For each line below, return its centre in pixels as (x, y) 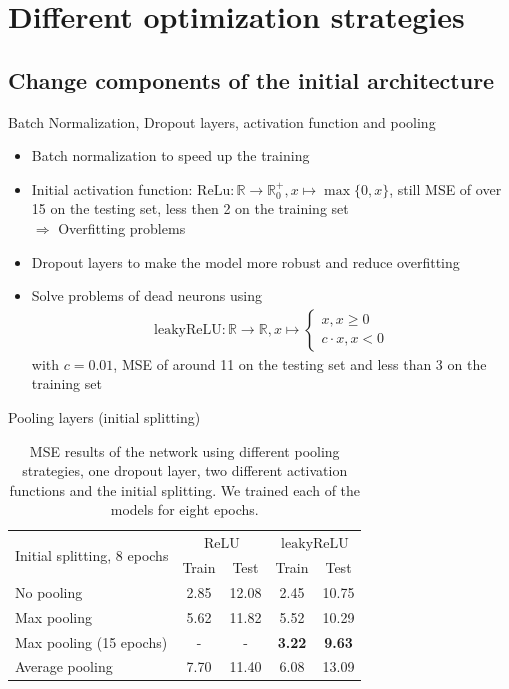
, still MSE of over (445, 188)
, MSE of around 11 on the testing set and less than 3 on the (300, 363)
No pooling (49, 591)
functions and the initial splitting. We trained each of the (185, 489)
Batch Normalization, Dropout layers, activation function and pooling (222, 121)
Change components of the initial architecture (251, 79)
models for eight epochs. (184, 509)
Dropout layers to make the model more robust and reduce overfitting (245, 261)
